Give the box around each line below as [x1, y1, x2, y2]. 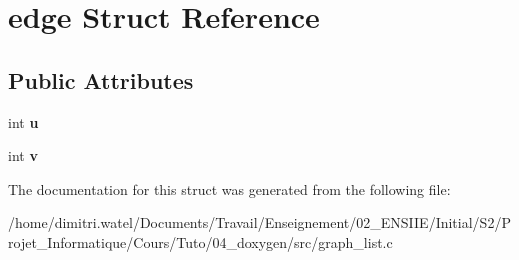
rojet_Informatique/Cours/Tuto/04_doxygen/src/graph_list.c [8, 231, 393, 252]
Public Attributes [8, 64, 194, 95]
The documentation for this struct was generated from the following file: [8, 178, 451, 199]
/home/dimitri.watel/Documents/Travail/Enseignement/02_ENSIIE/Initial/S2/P [8, 212, 511, 233]
